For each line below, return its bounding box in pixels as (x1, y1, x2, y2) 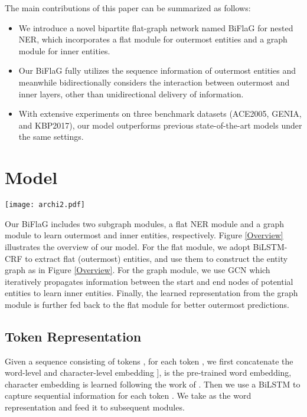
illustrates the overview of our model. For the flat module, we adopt (5, 240, 250, 252)
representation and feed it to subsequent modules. (5, 401, 185, 413)
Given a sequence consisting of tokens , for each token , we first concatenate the (5, 354, 293, 367)
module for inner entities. (18, 44, 110, 57)
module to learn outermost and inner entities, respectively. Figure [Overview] (5, 229, 283, 241)
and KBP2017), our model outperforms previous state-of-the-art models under (18, 119, 302, 131)
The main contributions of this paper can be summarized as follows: (5, 2, 251, 14)
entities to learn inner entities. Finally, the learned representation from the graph (5, 287, 298, 299)
